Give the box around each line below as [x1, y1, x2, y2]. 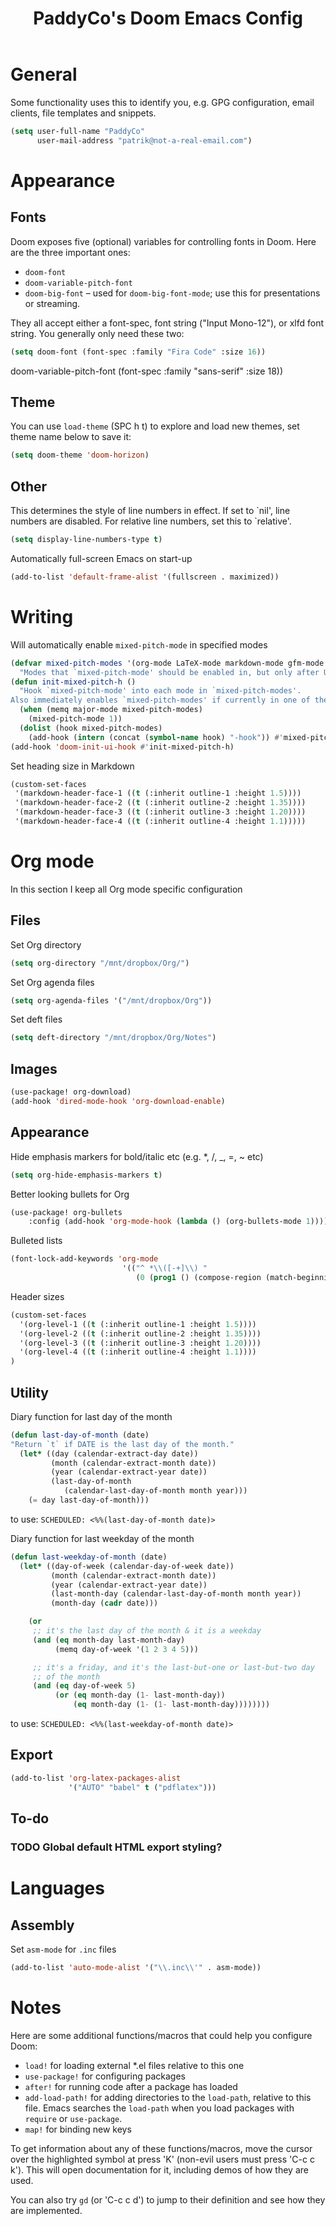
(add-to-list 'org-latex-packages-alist [10, 1773, 182, 1783]
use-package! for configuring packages [24, 2070, 186, 2082]
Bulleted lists [10, 1235, 63, 1247]
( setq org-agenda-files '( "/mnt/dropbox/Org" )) [10, 995, 213, 1006]
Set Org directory [10, 938, 82, 951]
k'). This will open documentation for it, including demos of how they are [10, 2163, 309, 2176]
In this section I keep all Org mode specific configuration [10, 883, 243, 895]
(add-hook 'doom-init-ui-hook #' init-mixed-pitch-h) [10, 742, 235, 752]
